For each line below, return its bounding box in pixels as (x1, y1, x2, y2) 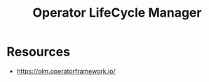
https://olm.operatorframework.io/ (16, 67, 116, 75)
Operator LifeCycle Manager (32, 5, 202, 21)
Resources (6, 44, 71, 60)
